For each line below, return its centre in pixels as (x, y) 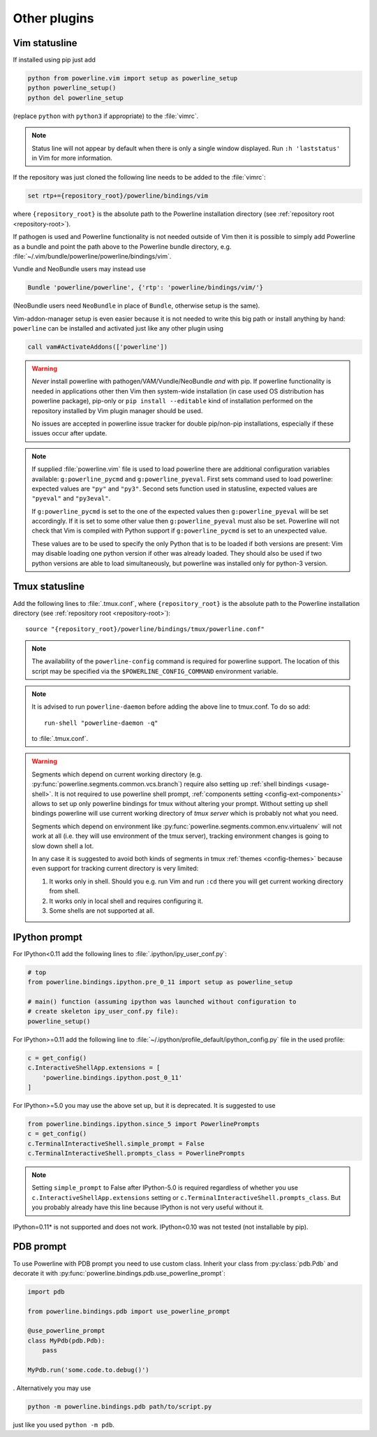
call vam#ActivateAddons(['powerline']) (97, 347)
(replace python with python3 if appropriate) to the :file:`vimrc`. (106, 116)
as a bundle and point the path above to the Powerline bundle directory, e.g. (122, 246)
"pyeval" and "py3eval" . (71, 498)
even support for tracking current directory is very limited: (115, 868)
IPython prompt (48, 937)
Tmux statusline (49, 587)
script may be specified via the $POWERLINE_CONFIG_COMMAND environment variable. (155, 671)
